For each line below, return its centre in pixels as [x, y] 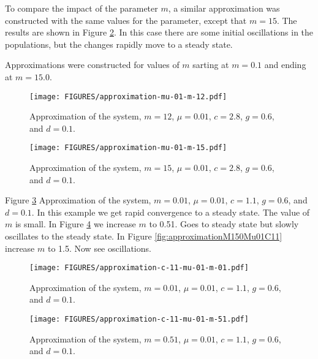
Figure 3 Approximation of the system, [78, 200]
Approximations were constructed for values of [92, 65]
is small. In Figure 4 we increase [75, 224]
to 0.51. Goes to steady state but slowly [224, 224]
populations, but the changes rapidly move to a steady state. [119, 44]
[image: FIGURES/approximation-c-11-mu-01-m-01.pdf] [139, 268]
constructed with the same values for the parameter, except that [126, 20]
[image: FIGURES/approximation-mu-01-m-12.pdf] [128, 96]
